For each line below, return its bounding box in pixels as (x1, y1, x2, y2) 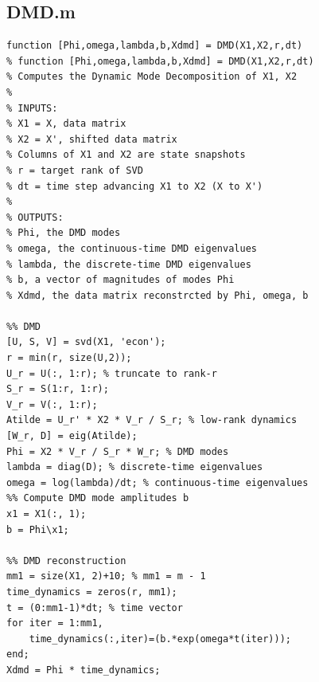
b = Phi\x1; (6, 523, 69, 535)
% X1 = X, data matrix (6, 118, 126, 130)
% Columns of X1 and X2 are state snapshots (6, 149, 246, 161)
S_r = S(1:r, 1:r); (6, 383, 109, 395)
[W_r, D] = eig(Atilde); (6, 430, 138, 442)
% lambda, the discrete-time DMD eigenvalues (6, 258, 251, 270)
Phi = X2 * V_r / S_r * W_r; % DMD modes (6, 445, 229, 457)
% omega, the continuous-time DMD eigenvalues (6, 242, 257, 254)
